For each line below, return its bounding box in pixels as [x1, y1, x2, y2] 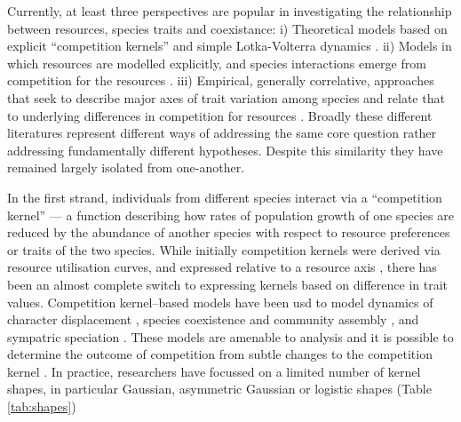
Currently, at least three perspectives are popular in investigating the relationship [7, 2, 452, 20]
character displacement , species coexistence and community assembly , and [7, 310, 419, 329]
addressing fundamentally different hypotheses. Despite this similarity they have [7, 140, 443, 159]
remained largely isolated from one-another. [7, 158, 245, 177]
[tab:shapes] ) [7, 397, 76, 416]
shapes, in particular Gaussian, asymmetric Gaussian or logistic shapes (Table [7, 379, 432, 398]
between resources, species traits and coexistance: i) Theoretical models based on [7, 19, 448, 37]
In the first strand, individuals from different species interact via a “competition [7, 187, 442, 206]
